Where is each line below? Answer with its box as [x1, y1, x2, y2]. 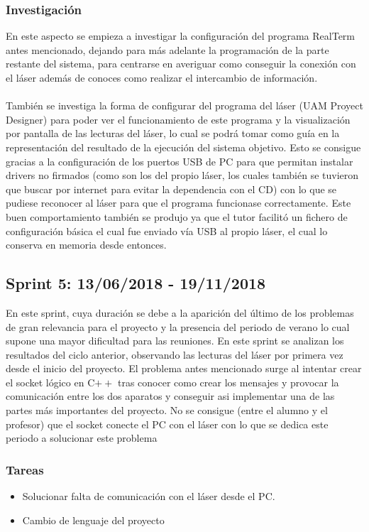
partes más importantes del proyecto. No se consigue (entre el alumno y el [6, 403, 328, 418]
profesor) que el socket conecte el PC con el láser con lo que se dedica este [6, 416, 329, 431]
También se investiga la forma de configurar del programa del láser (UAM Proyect [6, 98, 363, 113]
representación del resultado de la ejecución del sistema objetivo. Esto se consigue [6, 139, 361, 154]
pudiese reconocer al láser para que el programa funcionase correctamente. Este [6, 195, 351, 210]
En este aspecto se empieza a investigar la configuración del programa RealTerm [6, 28, 355, 43]
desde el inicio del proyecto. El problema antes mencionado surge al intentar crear [6, 361, 362, 376]
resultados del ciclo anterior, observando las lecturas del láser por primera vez [6, 347, 343, 362]
